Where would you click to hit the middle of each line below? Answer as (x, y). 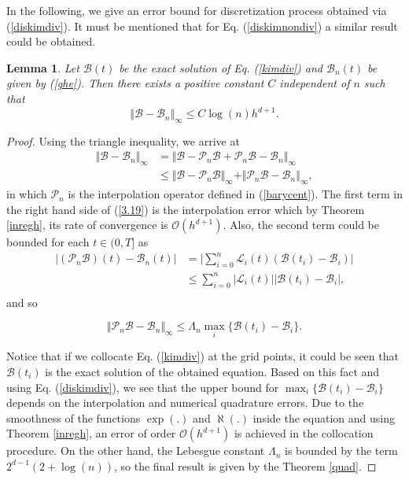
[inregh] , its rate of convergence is (87, 225)
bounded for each (48, 242)
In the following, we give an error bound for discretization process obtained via (197, 10)
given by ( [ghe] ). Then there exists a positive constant (135, 83)
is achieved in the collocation (304, 433)
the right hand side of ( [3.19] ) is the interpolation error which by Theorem (186, 209)
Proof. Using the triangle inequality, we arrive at (123, 140)
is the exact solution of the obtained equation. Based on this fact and (212, 371)
